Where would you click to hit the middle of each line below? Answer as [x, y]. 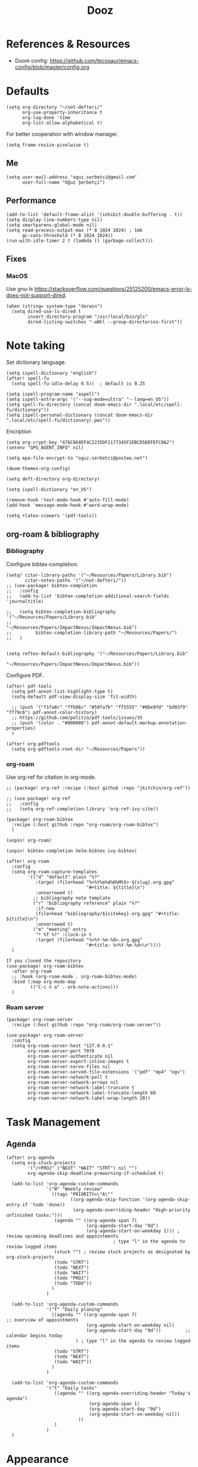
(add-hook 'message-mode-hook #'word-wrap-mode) [68, 505]
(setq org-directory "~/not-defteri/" [54, 107]
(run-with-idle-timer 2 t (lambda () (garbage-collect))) [80, 241]
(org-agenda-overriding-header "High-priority [132, 1210]
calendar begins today [34, 1336]
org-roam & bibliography [53, 534]
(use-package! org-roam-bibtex [45, 966]
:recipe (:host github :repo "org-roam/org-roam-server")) [86, 1025]
